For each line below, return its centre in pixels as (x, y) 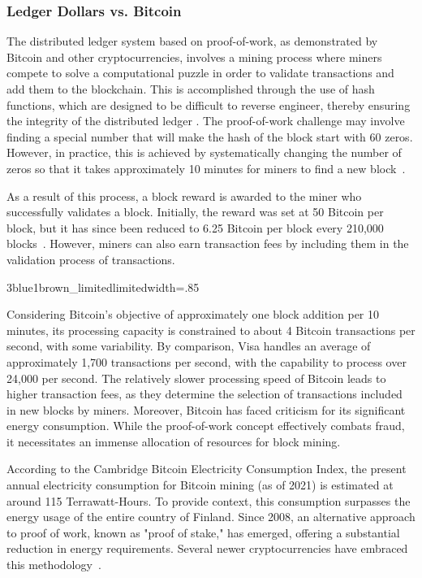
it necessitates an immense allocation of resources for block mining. (174, 441)
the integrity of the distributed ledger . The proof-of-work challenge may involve (206, 121)
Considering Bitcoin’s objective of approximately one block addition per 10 (193, 314)
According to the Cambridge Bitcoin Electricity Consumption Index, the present (207, 469)
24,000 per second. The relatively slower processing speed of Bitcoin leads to (196, 378)
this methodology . (54, 565)
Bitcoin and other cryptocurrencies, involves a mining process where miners (194, 56)
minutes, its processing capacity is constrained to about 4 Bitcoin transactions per (211, 330)
